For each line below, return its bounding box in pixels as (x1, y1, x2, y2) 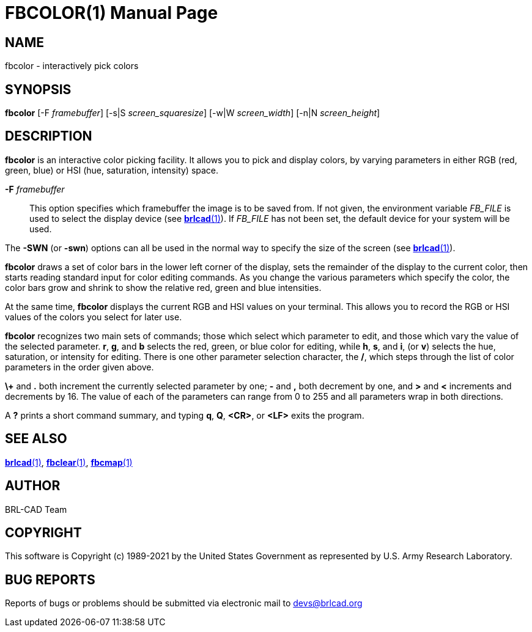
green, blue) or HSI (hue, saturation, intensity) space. (5, 164, 219, 175)
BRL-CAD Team (5, 504, 67, 515)
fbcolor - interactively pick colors (5, 61, 139, 72)
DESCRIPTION (5, 128, 92, 144)
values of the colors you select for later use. (5, 311, 182, 322)
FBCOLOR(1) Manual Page (5, 2, 218, 23)
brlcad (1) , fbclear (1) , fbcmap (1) (5, 457, 133, 468)
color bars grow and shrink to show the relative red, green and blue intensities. (5, 282, 322, 293)
